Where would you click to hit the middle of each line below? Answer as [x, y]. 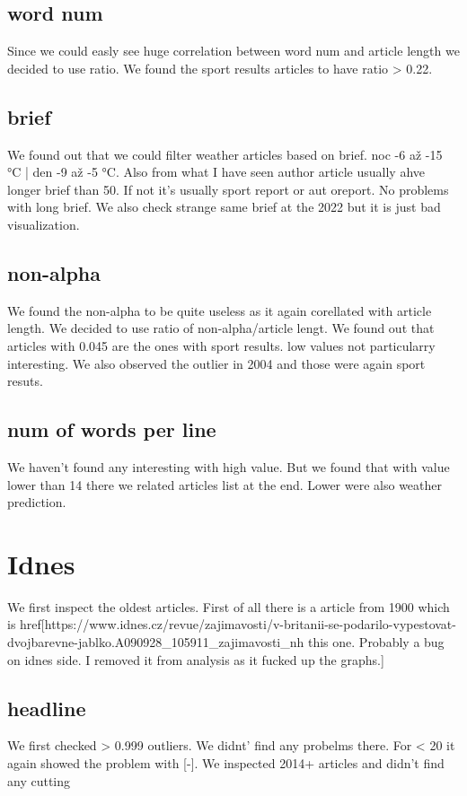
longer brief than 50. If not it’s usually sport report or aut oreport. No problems [228, 189]
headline [47, 708]
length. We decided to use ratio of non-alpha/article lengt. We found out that [221, 328]
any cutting [39, 780]
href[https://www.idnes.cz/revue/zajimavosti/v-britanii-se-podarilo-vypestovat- [238, 624]
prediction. [37, 502]
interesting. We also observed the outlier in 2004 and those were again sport [216, 363]
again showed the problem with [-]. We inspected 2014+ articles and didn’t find [226, 763]
